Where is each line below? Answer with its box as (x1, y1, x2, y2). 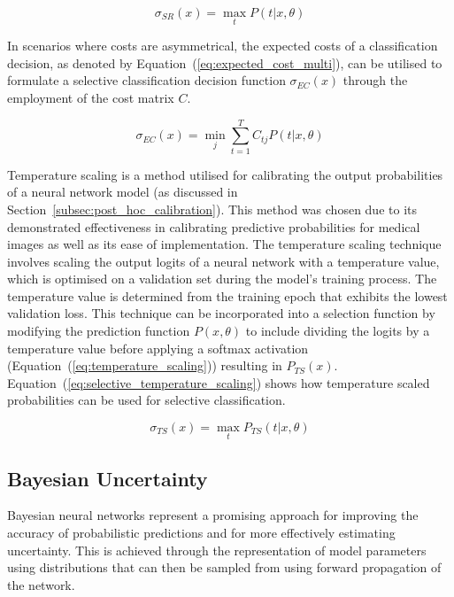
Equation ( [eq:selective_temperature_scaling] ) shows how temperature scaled (7, 373, 430, 392)
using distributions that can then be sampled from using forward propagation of (7, 558, 442, 577)
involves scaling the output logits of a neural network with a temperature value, (7, 252, 440, 270)
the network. (7, 575, 75, 593)
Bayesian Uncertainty (7, 464, 208, 492)
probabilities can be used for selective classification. (7, 391, 286, 409)
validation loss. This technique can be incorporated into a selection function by (7, 304, 435, 322)
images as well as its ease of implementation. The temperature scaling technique (7, 235, 442, 253)
